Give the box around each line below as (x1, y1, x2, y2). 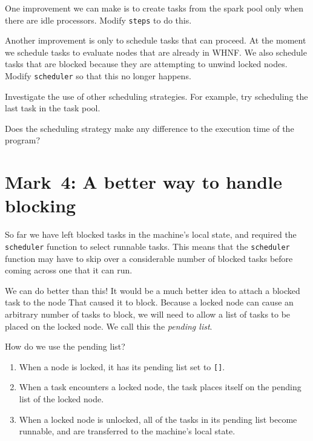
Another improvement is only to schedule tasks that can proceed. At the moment (5, 34, 306, 47)
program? (5, 134, 41, 146)
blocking (5, 193, 76, 218)
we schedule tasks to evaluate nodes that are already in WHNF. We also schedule (5, 45, 307, 58)
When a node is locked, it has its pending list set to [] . (19, 360, 225, 373)
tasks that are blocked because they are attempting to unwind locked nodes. (5, 57, 288, 70)
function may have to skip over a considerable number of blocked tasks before (5, 252, 293, 264)
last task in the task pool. (5, 102, 100, 114)
